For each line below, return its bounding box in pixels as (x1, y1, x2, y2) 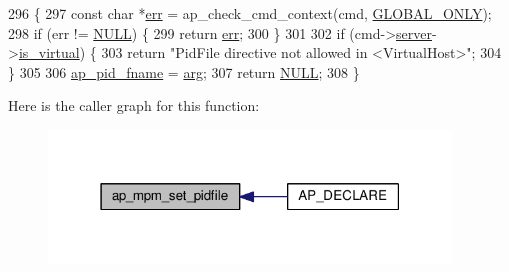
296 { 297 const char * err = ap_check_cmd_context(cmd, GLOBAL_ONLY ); (8, 3, 492, 23)
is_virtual (18, 42, 80, 63)
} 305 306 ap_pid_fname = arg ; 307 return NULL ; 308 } (8, 61, 360, 82)
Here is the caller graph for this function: (8, 95, 260, 116)
